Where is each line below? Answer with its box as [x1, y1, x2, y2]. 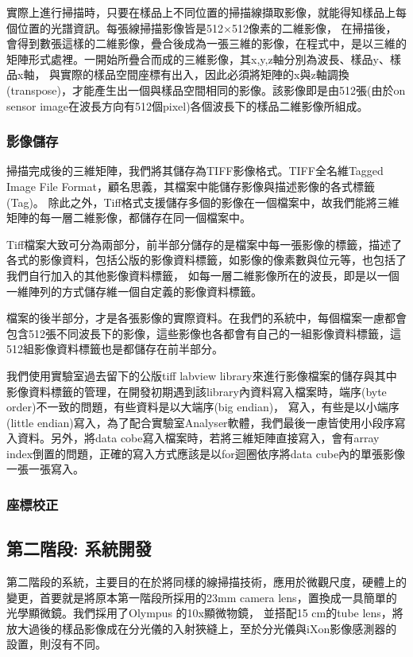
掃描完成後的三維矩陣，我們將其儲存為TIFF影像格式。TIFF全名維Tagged [6, 162, 384, 179]
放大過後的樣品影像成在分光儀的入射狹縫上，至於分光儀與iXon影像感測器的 [6, 620, 397, 636]
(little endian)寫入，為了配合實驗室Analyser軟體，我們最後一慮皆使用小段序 [6, 414, 395, 430]
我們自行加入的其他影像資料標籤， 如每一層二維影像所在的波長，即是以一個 [6, 266, 399, 283]
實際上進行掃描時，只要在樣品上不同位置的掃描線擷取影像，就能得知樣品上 [6, 4, 396, 20]
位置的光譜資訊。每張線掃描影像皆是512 [17, 19, 223, 36]
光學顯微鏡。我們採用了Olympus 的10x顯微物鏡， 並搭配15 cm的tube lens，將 [6, 605, 403, 621]
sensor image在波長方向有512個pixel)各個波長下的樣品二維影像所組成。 [6, 97, 369, 114]
